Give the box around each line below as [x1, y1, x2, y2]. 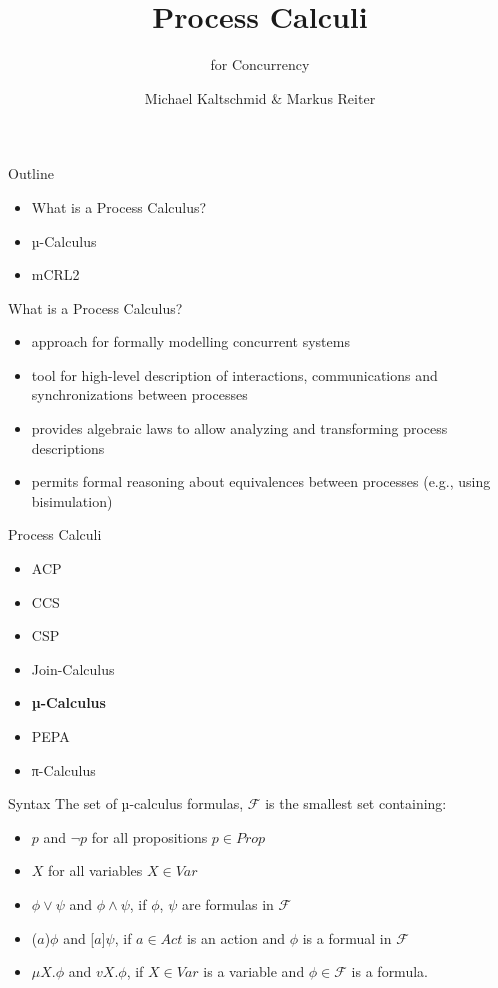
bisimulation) [31, 490, 113, 511]
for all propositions [91, 826, 208, 847]
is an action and [186, 927, 285, 948]
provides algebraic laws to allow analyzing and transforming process [31, 418, 448, 439]
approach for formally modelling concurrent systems [31, 331, 350, 352]
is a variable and [203, 961, 305, 982]
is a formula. [351, 961, 428, 982]
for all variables [48, 860, 143, 881]
